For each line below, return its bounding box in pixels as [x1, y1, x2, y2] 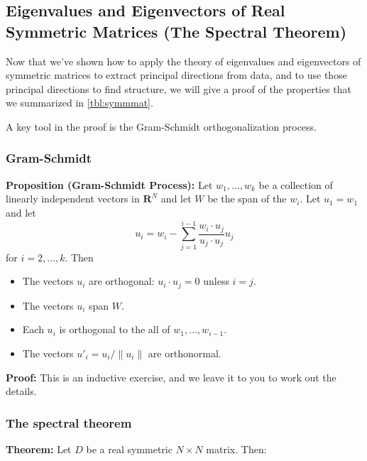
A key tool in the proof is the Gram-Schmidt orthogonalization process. [6, 119, 317, 134]
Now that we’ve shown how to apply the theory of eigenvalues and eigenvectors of [6, 53, 361, 68]
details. [6, 384, 37, 398]
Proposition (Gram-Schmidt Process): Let [6, 177, 213, 192]
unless [203, 273, 229, 288]
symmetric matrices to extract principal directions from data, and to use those [6, 67, 347, 82]
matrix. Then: [206, 441, 267, 456]
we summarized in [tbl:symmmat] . [6, 95, 153, 110]
